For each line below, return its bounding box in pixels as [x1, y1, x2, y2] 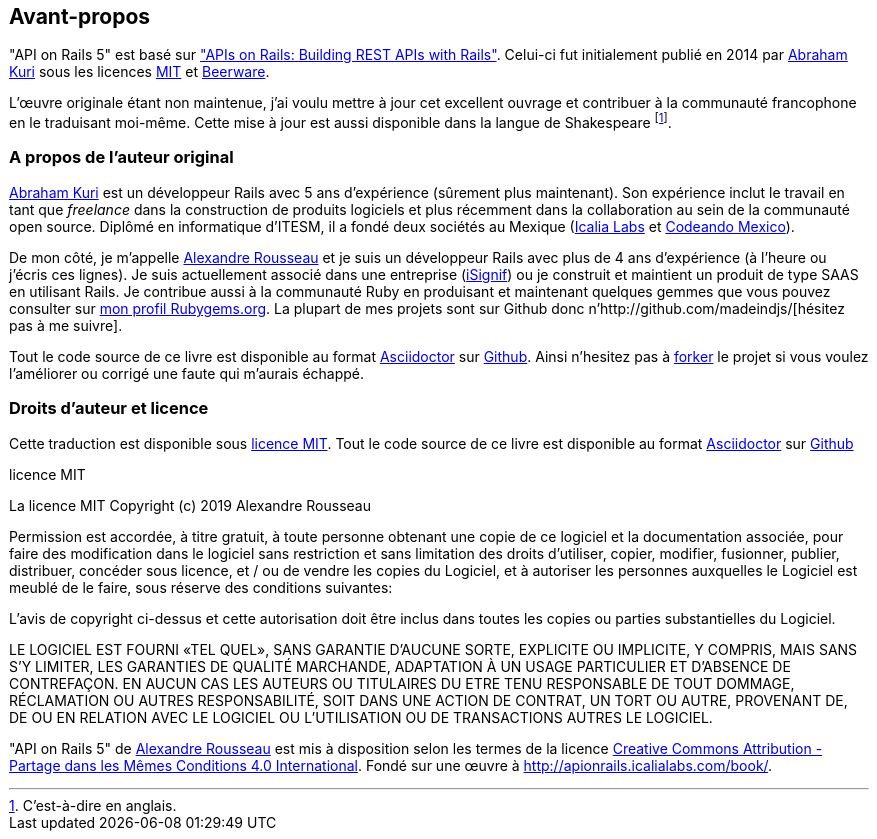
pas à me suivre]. [9, 316, 123, 334]
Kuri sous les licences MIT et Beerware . [9, 63, 270, 81]
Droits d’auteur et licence [9, 398, 209, 419]
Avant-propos [9, 4, 151, 29]
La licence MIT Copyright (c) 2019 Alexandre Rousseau [9, 496, 371, 514]
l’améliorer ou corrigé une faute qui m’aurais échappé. [9, 364, 365, 382]
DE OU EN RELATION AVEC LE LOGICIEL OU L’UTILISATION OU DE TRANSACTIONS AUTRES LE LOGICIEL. [9, 708, 713, 726]
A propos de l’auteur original [9, 147, 234, 168]
